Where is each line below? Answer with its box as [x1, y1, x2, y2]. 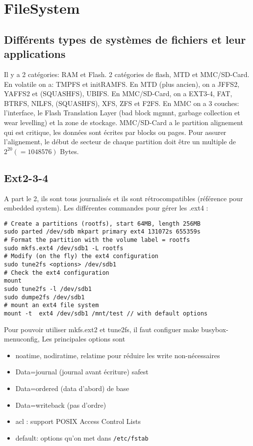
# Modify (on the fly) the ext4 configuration [4, 253, 158, 260]
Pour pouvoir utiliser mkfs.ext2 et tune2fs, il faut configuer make [4, 324, 199, 334]
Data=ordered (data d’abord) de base [15, 383, 129, 393]
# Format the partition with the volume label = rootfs [4, 236, 190, 244]
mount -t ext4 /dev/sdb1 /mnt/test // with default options [4, 310, 208, 317]
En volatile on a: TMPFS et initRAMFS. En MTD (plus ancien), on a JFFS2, [4, 79, 240, 89]
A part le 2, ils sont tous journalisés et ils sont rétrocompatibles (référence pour [4, 193, 243, 203]
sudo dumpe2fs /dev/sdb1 [4, 293, 85, 301]
